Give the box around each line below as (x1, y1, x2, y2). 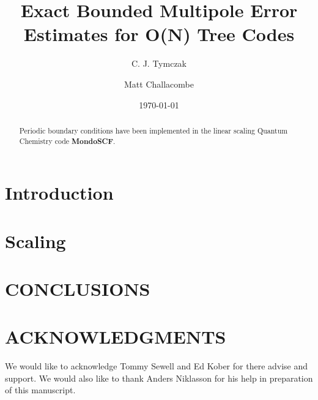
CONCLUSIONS (5, 276, 150, 301)
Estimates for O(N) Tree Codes (23, 21, 295, 47)
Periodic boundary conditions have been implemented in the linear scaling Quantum (19, 125, 288, 135)
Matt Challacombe (124, 77, 194, 90)
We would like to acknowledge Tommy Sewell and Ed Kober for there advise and (5, 360, 308, 372)
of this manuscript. (5, 383, 76, 396)
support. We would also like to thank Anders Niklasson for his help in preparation (5, 371, 313, 384)
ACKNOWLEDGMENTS (5, 324, 226, 349)
